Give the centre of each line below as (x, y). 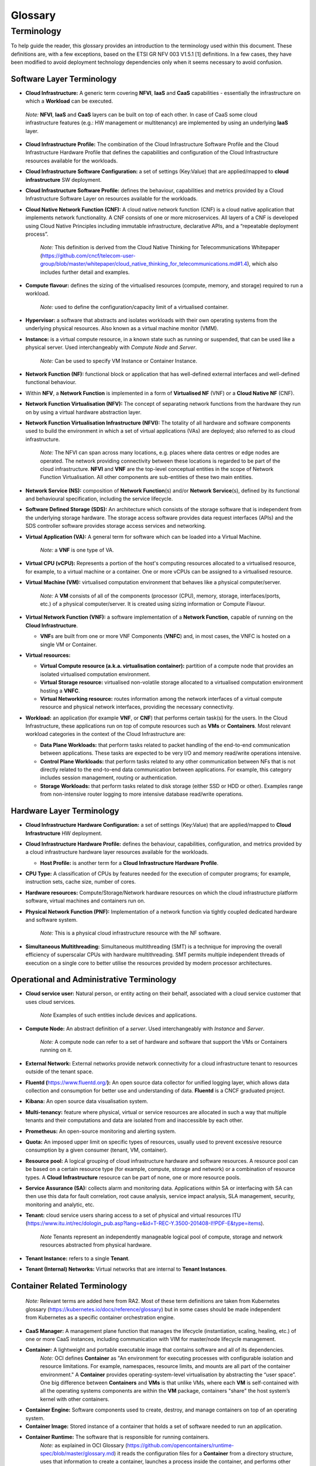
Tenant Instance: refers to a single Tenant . (78, 1258)
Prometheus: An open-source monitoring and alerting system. (101, 1131)
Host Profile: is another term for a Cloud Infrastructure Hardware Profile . (129, 863)
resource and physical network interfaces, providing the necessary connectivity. (137, 707)
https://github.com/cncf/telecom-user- (89, 256)
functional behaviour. (51, 382)
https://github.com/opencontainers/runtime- (180, 1445)
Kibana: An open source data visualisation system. (87, 1101)
